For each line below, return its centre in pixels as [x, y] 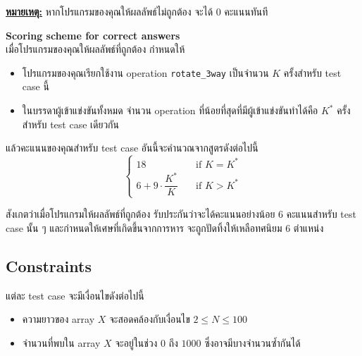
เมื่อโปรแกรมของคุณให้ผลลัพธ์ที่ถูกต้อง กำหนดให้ [95, 49]
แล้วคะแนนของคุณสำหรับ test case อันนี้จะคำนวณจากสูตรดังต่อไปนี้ [132, 148]
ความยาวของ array [58, 319]
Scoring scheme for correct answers [93, 35]
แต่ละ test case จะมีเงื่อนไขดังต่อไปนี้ [75, 295]
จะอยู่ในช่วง [136, 343]
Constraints [49, 266]
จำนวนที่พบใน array [61, 343]
